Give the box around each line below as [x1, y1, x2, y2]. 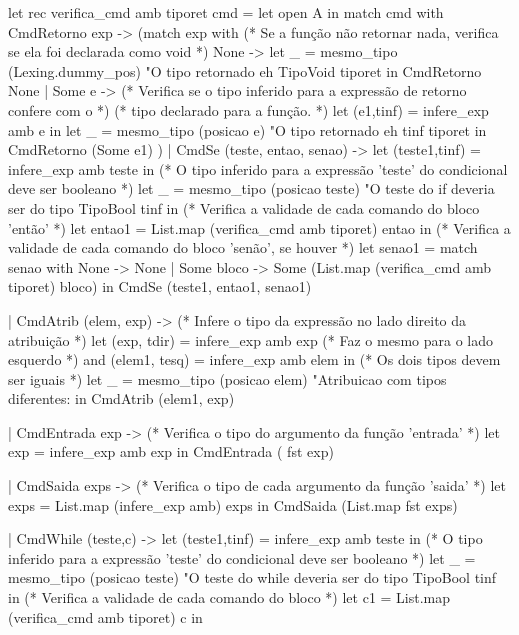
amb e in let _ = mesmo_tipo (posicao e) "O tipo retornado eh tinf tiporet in [8, 119, 487, 140]
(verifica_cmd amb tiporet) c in [8, 606, 203, 627]
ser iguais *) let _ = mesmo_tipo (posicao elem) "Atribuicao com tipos [8, 368, 447, 389]
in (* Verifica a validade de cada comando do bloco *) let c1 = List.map [8, 587, 451, 608]
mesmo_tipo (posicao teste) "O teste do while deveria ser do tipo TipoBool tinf [8, 567, 497, 588]
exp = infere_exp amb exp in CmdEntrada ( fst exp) [8, 441, 334, 462]
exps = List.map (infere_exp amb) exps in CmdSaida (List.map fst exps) [8, 494, 458, 515]
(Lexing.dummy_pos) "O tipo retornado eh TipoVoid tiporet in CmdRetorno [8, 60, 482, 81]
